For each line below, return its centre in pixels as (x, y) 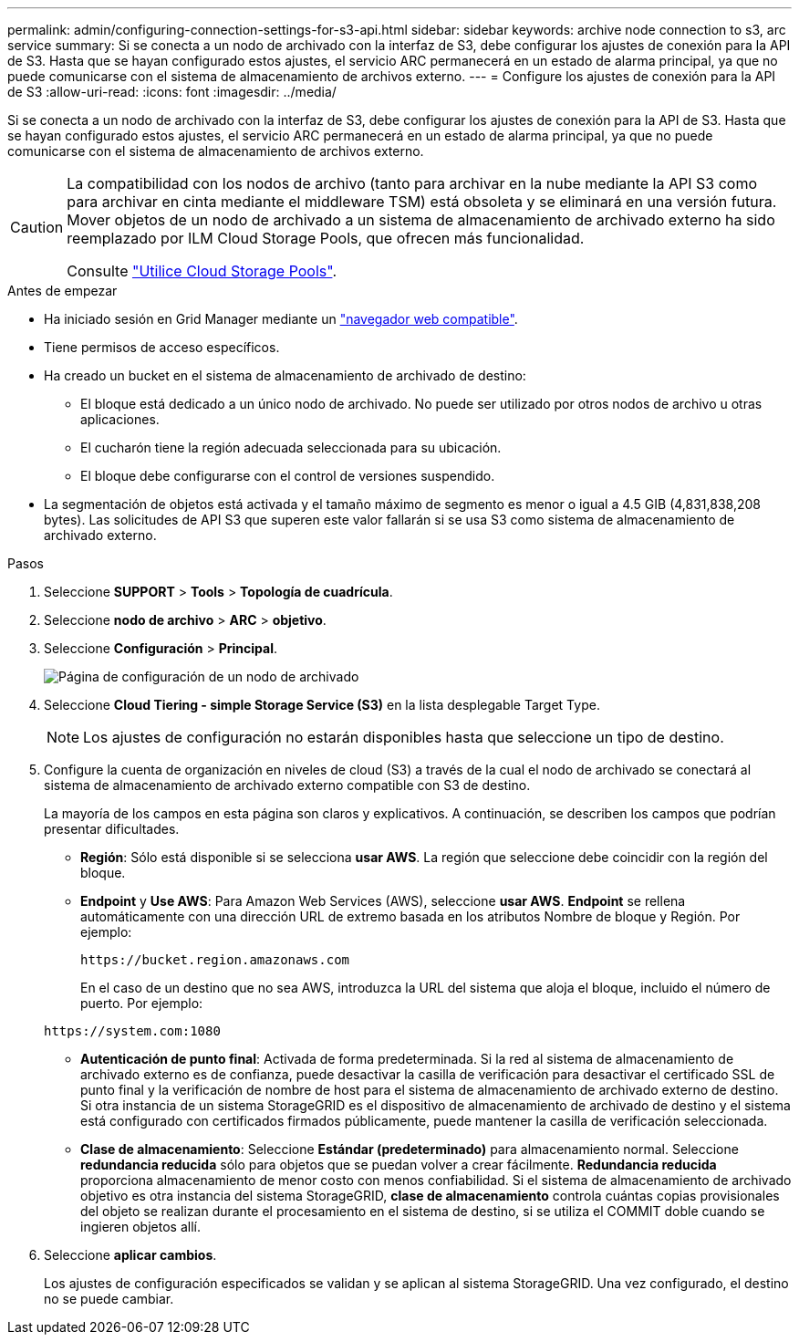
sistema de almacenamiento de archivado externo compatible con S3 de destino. (287, 785)
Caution (37, 227)
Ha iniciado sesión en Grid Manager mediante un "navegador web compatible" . (281, 319)
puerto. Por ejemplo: (142, 1003)
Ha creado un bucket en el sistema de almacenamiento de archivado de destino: (285, 375)
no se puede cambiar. (109, 1299)
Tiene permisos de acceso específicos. (162, 347)
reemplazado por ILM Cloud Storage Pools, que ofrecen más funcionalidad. (326, 238)
